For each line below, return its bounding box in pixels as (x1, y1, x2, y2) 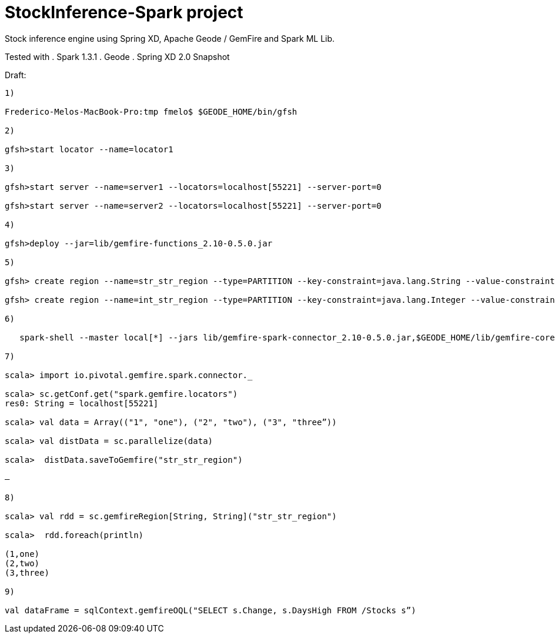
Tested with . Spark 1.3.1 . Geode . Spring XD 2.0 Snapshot (5, 51, 230, 62)
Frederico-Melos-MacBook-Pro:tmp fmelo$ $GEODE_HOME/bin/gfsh (5, 106, 297, 116)
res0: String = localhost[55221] (5, 398, 159, 408)
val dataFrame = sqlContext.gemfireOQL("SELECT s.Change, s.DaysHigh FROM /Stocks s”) (5, 605, 416, 615)
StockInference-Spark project (5, 2, 243, 22)
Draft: (5, 69, 26, 80)
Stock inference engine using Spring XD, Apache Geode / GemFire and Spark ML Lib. (5, 33, 335, 44)
